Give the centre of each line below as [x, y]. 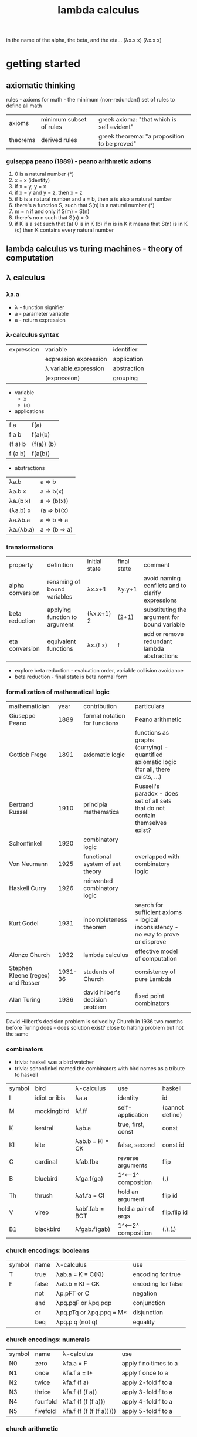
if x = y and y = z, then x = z [48, 193]
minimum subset [64, 120]
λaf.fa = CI [90, 1195]
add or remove [164, 634]
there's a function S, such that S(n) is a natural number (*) [84, 205]
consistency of [155, 972]
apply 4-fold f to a [147, 1402]
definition [60, 565]
